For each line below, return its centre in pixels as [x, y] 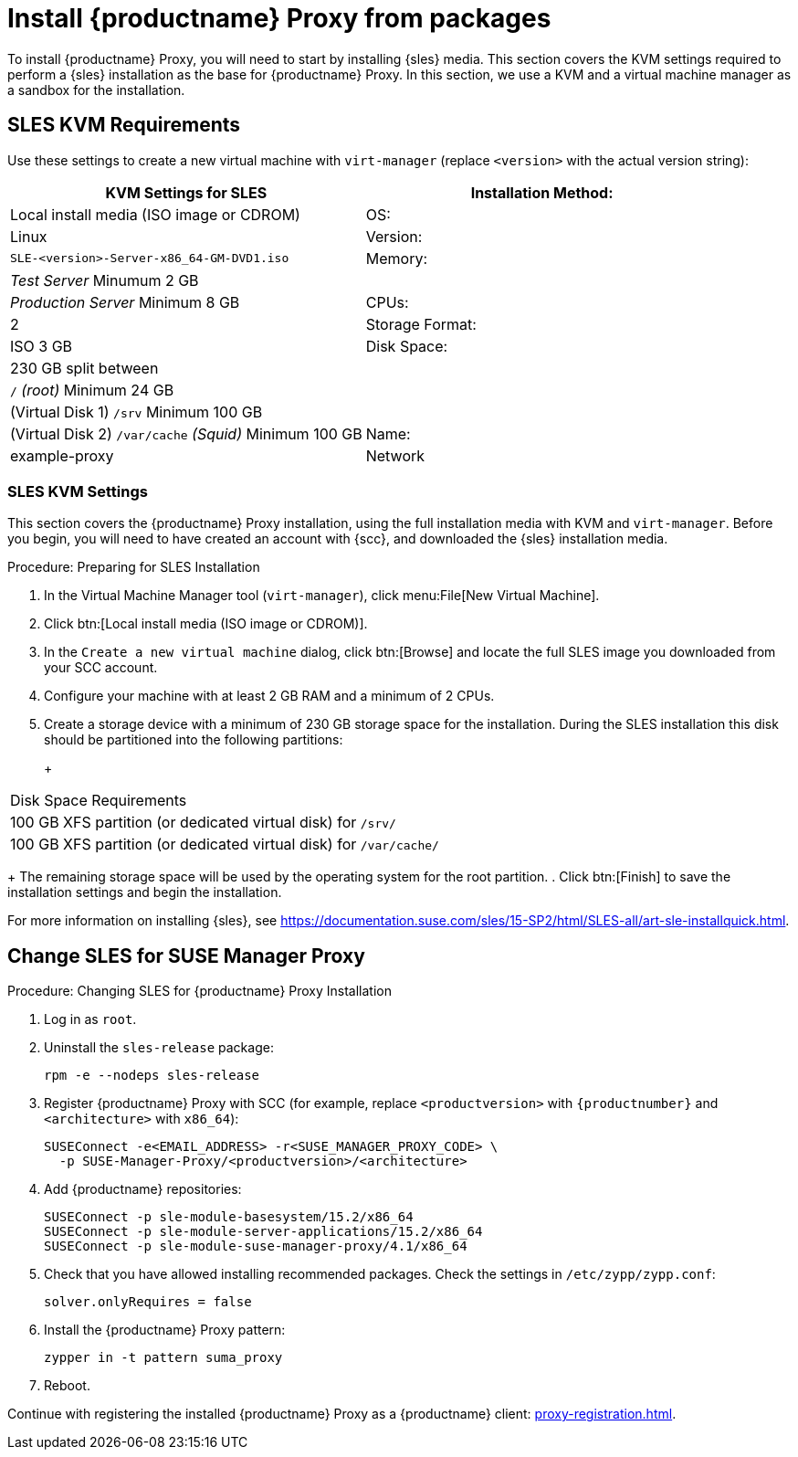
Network [395, 455]
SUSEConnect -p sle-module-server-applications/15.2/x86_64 [263, 1232]
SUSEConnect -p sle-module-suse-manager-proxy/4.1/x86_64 [256, 1246]
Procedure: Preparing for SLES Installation [134, 567]
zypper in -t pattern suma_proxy [163, 1358]
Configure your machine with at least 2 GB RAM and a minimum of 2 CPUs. [269, 696]
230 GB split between [84, 368]
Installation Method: [542, 192]
